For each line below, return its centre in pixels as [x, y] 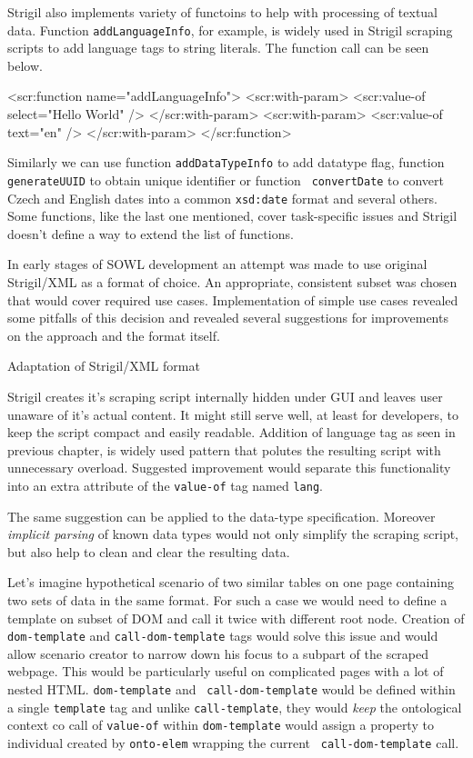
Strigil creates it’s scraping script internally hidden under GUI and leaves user [225, 396]
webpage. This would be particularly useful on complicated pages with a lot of [226, 671]
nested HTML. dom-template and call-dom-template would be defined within [231, 688]
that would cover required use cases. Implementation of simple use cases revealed [233, 299]
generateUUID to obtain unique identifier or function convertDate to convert [226, 180]
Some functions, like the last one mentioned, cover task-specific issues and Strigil [232, 216]
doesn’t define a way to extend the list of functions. [151, 233]
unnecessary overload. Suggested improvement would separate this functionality [229, 468]
